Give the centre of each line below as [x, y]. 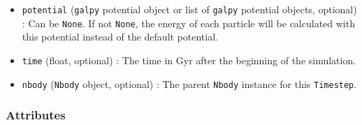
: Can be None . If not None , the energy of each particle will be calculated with [188, 23]
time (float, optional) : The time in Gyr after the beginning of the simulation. [189, 60]
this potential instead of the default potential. [120, 37]
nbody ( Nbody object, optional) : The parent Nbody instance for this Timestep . [189, 83]
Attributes [36, 115]
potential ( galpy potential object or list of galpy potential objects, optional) [189, 9]
